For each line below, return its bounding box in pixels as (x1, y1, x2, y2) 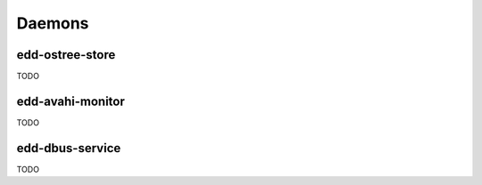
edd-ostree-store (16, 47, 116, 62)
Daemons (16, 13, 89, 33)
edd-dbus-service (16, 141, 121, 156)
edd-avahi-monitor (16, 93, 125, 109)
